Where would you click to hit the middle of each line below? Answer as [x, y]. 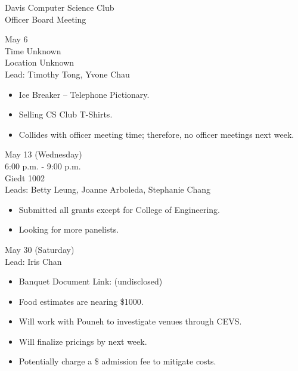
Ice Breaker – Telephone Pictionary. [84, 94]
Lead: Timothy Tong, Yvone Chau [67, 74]
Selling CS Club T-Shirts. [66, 114]
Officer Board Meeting [46, 19]
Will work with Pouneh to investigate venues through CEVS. [130, 321]
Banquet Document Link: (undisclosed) [91, 281]
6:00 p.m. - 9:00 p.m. [43, 166]
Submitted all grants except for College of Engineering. [119, 209]
